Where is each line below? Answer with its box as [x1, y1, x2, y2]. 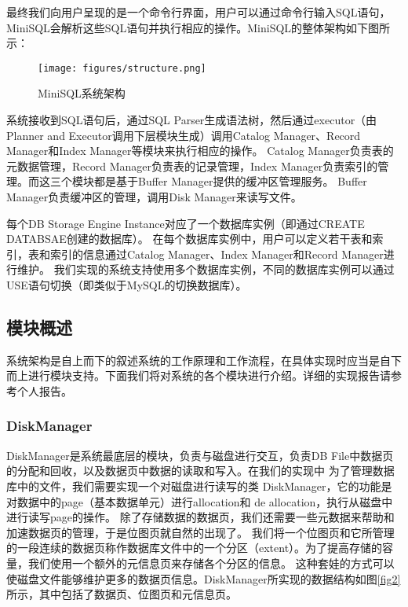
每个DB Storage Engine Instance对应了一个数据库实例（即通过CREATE [6, 215, 365, 231]
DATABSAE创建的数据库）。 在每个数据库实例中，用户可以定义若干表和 [6, 230, 373, 247]
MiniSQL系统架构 [38, 85, 126, 101]
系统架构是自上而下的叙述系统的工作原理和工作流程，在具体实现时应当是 [6, 351, 380, 368]
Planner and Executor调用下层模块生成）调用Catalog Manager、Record [6, 127, 361, 143]
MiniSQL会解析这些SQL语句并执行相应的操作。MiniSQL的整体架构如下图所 [6, 19, 391, 35]
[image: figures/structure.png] [38, 62, 206, 74]
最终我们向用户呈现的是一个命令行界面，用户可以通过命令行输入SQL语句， [6, 4, 391, 20]
